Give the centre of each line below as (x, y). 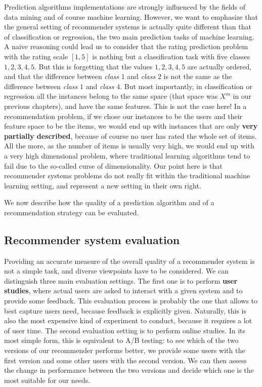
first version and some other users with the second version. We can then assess (126, 360)
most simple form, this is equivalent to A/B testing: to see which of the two (121, 340)
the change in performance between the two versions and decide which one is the (129, 370)
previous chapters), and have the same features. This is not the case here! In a (125, 106)
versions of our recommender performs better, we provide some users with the (125, 350)
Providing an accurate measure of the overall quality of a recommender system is (129, 261)
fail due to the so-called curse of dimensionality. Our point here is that (113, 165)
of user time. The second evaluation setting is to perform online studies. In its (125, 330)
